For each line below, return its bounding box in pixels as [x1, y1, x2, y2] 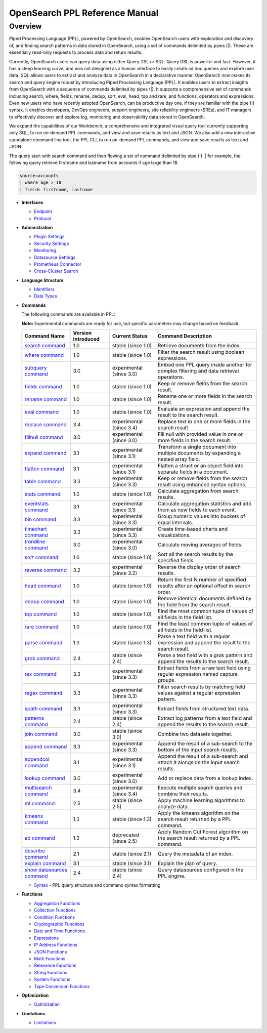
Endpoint [34, 208, 52, 214]
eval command [24, 409, 59, 415]
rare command [24, 623, 59, 630]
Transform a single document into [157, 444, 237, 451]
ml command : [24, 800, 56, 807]
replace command [24, 421, 67, 428]
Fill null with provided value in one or [157, 431, 243, 438]
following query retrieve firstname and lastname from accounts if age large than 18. [9, 160, 179, 165]
